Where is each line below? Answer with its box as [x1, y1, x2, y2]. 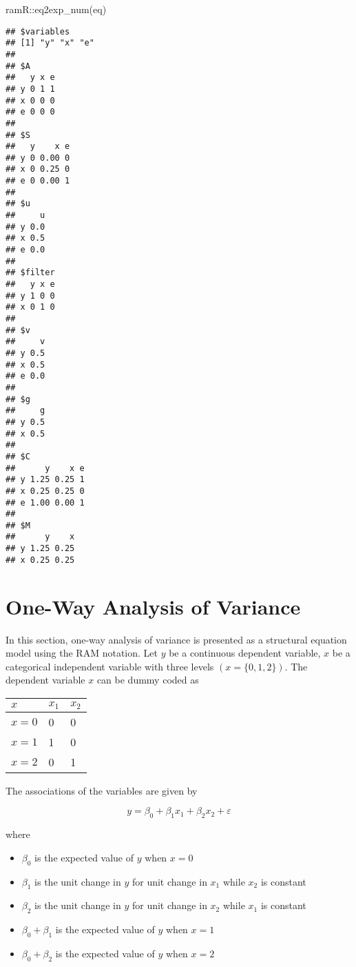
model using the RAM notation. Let [6, 646, 158, 660]
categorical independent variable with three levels [6, 659, 214, 673]
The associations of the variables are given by [6, 783, 198, 797]
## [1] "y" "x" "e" [6, 38, 94, 48]
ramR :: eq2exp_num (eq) [6, 2, 107, 16]
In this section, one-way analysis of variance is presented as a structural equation [6, 632, 347, 646]
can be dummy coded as [96, 672, 199, 687]
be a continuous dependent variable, [169, 646, 321, 660]
